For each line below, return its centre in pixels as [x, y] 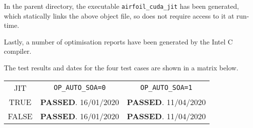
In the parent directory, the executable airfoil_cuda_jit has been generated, [122, 6]
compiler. [18, 51]
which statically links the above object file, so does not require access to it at [119, 15]
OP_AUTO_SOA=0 [80, 88]
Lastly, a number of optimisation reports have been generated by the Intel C [118, 41]
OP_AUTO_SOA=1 [166, 88]
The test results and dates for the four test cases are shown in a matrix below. [121, 68]
